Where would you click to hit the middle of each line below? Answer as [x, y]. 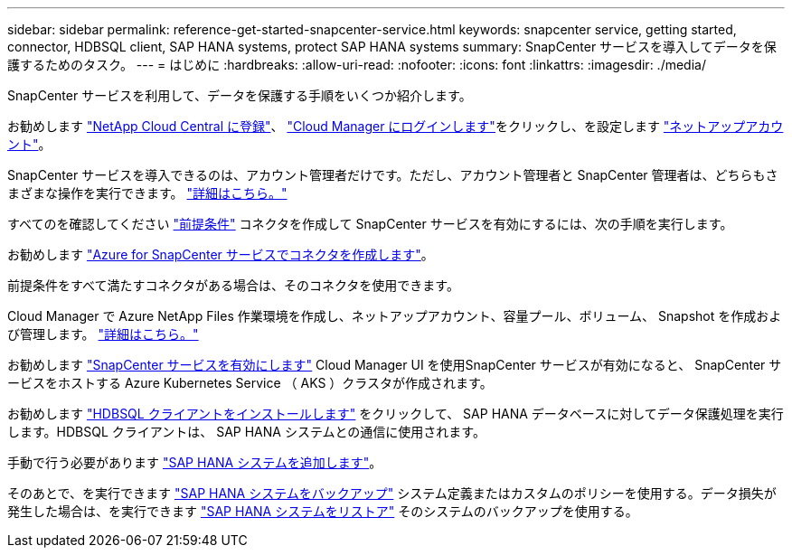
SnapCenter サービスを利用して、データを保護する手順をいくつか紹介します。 [240, 95]
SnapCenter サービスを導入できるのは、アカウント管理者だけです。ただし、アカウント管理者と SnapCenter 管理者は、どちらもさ [393, 175]
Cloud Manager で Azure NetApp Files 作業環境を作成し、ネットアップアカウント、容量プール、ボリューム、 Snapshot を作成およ [395, 316]
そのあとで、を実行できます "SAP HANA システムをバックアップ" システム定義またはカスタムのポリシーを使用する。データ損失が [392, 493]
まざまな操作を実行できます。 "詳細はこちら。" [147, 193]
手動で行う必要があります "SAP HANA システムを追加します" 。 [195, 462]
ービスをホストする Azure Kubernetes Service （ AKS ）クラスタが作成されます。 [250, 383]
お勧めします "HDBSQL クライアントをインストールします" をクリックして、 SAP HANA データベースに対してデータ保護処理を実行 [396, 414]
